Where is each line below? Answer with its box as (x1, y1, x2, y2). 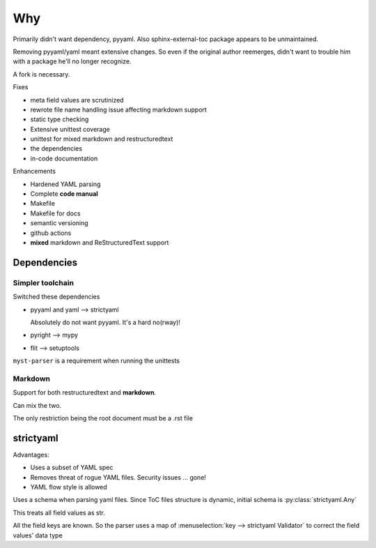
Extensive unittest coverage (30, 125, 111, 133)
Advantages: (13, 450, 49, 459)
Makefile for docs (30, 209, 81, 218)
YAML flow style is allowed (30, 483, 107, 492)
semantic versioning (30, 219, 88, 227)
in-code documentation (30, 154, 98, 162)
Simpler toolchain (13, 277, 75, 287)
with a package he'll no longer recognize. (13, 57, 132, 66)
